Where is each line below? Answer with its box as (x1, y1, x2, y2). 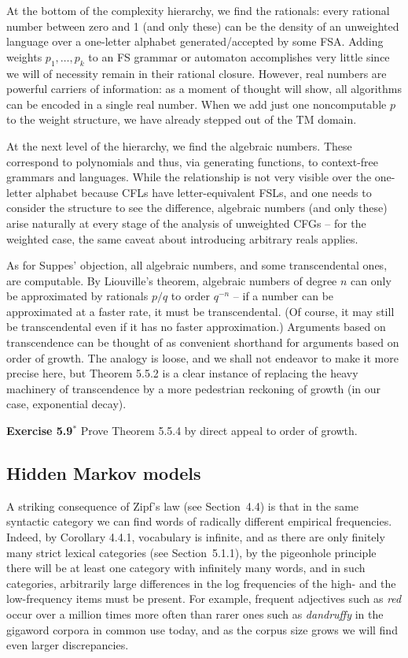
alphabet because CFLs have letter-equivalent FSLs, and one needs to (35, 184, 372, 200)
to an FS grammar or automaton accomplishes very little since (88, 48, 390, 65)
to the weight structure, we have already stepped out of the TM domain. (6, 111, 357, 128)
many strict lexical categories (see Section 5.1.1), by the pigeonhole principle (6, 544, 377, 560)
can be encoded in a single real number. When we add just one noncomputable (6, 95, 387, 112)
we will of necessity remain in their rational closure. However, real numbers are (6, 65, 387, 81)
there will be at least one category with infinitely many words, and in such (6, 559, 366, 576)
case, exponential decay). (6, 396, 127, 412)
